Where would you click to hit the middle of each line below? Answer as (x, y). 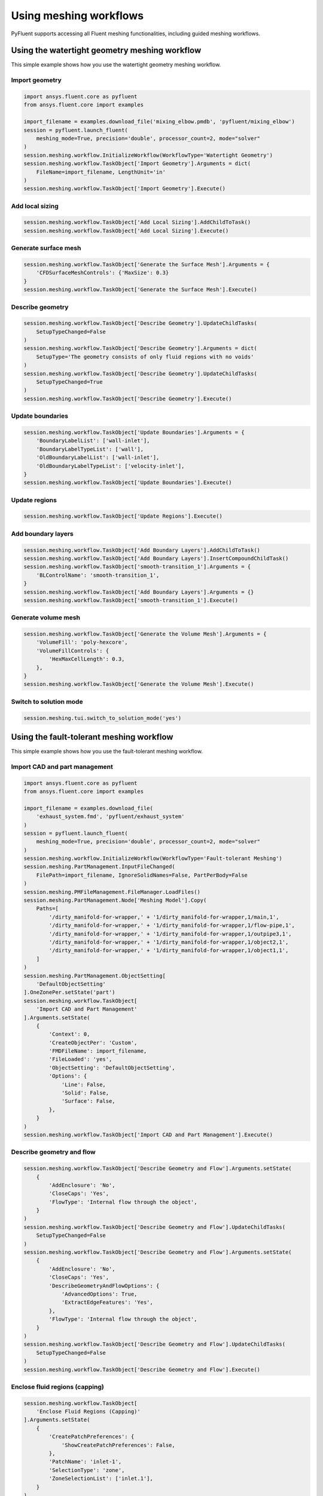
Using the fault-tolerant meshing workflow (92, 737)
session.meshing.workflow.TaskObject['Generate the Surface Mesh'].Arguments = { (147, 264)
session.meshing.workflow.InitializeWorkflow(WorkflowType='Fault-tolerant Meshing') (153, 858)
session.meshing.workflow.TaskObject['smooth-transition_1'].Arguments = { (137, 567)
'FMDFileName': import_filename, (98, 1051)
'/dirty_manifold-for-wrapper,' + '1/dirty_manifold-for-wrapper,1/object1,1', (169, 951)
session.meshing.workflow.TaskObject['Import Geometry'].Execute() (125, 189)
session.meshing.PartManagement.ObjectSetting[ (95, 976)
